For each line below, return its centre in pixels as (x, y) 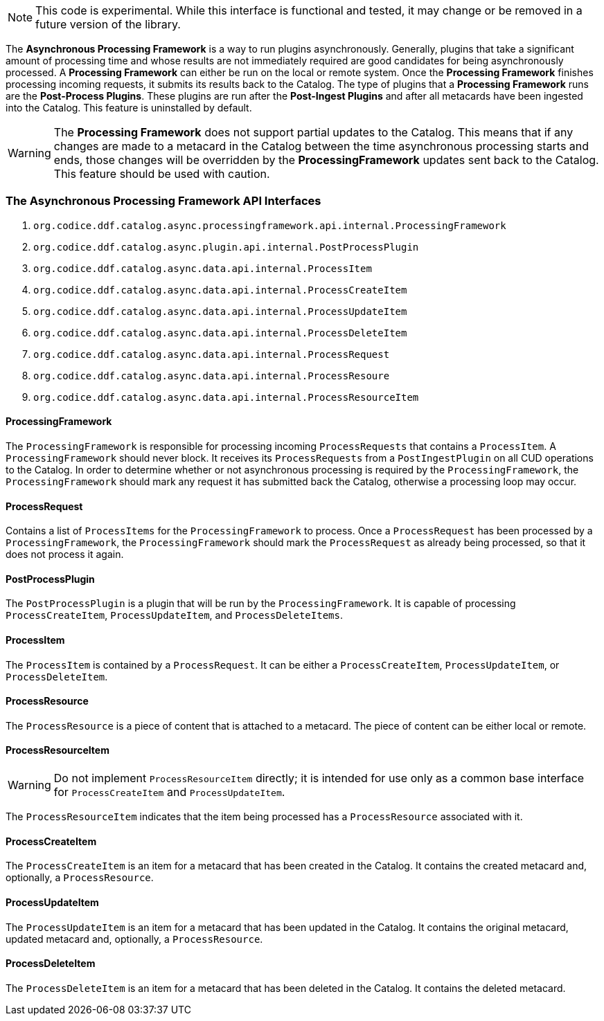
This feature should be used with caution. (162, 174)
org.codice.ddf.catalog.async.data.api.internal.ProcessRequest (212, 354)
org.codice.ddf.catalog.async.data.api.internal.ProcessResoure (212, 376)
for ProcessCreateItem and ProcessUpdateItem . (169, 792)
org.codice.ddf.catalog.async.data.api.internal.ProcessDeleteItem (220, 333)
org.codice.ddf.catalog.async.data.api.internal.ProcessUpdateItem (220, 311)
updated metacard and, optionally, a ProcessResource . (134, 939)
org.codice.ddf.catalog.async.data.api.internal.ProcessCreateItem (220, 290)
